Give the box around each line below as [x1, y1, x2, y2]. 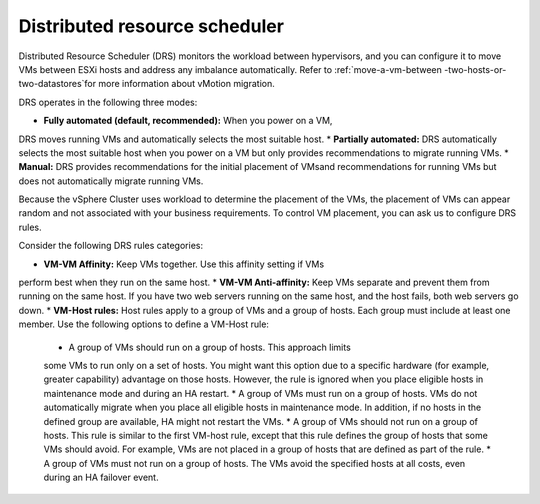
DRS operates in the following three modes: [18, 96, 198, 108]
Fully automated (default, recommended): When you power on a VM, [43, 115, 333, 127]
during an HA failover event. [43, 471, 159, 484]
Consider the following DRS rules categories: [18, 240, 204, 252]
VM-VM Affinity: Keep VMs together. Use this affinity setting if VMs [43, 258, 325, 270]
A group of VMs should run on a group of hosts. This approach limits [68, 341, 352, 353]
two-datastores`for [18, 78, 97, 90]
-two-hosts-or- [443, 63, 507, 75]
